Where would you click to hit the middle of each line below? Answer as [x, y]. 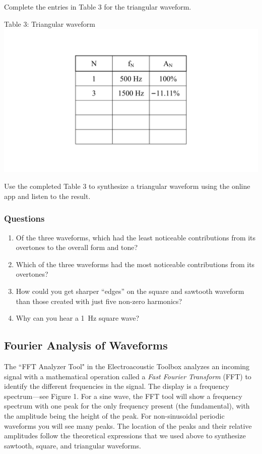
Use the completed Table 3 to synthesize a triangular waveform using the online [127, 186]
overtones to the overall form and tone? [77, 247]
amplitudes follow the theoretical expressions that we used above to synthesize [125, 436]
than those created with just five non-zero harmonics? [99, 301]
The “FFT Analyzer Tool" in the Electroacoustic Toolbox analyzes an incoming [127, 366]
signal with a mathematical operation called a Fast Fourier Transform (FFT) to [128, 376]
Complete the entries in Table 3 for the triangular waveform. [98, 7]
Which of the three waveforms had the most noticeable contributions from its [135, 264]
